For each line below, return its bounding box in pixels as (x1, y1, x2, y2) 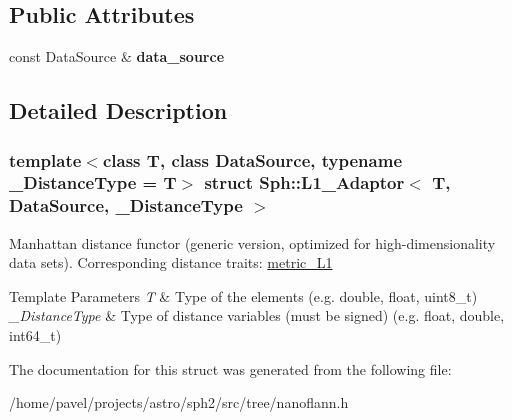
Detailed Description (9, 95, 228, 126)
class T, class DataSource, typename (102, 147, 403, 172)
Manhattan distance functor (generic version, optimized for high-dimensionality (9, 232, 496, 253)
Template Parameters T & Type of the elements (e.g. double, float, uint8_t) (9, 285, 478, 306)
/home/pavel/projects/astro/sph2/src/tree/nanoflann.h (9, 392, 349, 413)
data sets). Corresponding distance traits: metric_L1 (9, 252, 333, 273)
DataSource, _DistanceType (9, 193, 243, 218)
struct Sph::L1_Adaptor (204, 170, 405, 195)
